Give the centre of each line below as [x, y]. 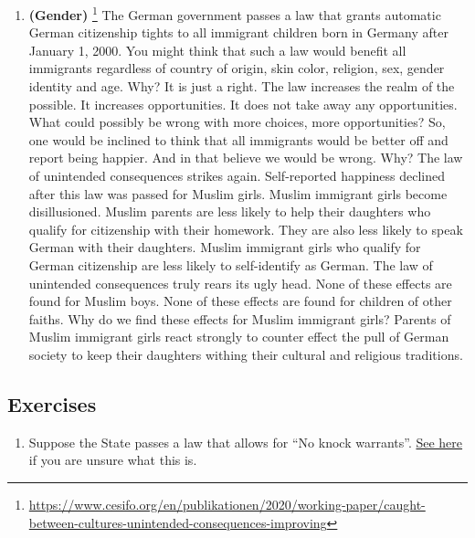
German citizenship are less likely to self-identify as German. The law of [231, 264]
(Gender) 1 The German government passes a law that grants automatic [235, 13]
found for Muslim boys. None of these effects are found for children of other [240, 301]
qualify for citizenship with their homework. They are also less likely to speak [246, 229]
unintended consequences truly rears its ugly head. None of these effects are [240, 283]
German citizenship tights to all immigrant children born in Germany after [238, 32]
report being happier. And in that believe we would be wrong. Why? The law [246, 158]
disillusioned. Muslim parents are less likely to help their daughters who [230, 211]
